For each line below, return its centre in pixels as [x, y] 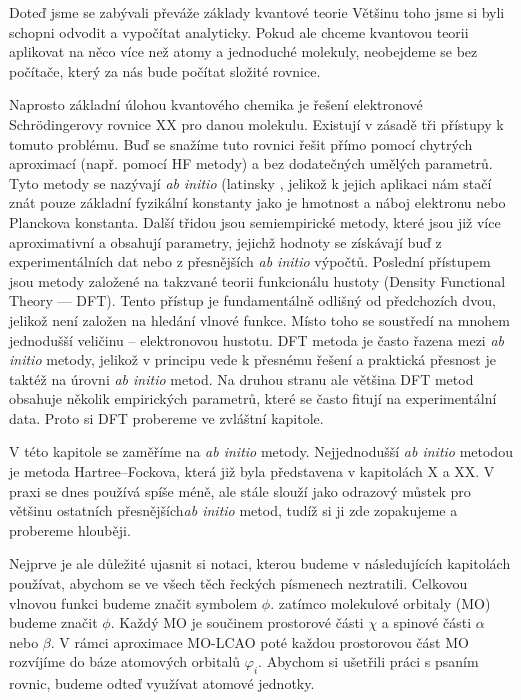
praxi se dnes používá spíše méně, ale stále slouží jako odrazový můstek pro [240, 490]
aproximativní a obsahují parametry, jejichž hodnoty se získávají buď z [225, 241]
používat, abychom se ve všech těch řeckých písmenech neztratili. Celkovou [238, 583]
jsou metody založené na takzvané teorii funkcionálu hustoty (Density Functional [257, 280]
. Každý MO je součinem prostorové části [237, 622]
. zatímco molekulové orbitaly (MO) [380, 602]
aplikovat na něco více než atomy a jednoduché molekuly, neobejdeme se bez [243, 51]
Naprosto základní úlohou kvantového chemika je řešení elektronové [216, 104]
